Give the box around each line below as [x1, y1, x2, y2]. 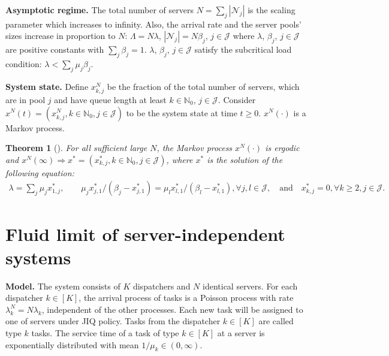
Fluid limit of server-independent [5, 221, 285, 246]
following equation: [5, 166, 74, 179]
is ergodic [265, 141, 300, 154]
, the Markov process [156, 141, 233, 154]
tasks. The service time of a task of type [31, 327, 179, 339]
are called [258, 315, 294, 327]
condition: [5, 57, 42, 70]
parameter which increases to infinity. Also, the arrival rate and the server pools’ [5, 17, 301, 30]
